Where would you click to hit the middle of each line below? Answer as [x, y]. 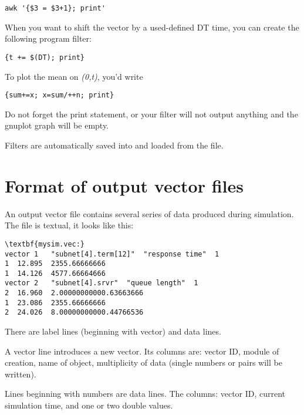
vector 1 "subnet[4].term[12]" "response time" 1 [112, 254]
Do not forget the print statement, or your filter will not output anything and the [151, 114]
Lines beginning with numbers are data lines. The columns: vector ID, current [145, 394]
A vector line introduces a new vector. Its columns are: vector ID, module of [142, 351]
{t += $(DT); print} [45, 57]
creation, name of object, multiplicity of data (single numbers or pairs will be [143, 362]
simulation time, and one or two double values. [89, 405]
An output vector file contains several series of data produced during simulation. [149, 213]
